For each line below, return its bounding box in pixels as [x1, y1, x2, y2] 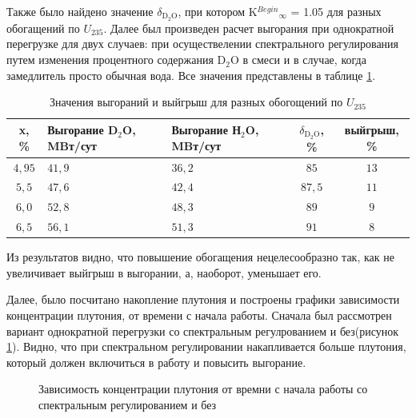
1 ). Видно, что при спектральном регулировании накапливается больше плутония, [6, 338, 406, 355]
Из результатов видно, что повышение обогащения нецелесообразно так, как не [6, 249, 394, 265]
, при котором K [178, 3, 258, 19]
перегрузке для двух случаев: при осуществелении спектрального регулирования [6, 35, 399, 52]
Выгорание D [47, 121, 118, 138]
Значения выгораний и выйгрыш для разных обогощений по [50, 94, 343, 110]
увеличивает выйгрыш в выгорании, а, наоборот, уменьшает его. [6, 264, 322, 281]
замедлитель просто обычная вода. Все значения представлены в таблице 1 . [6, 66, 376, 83]
